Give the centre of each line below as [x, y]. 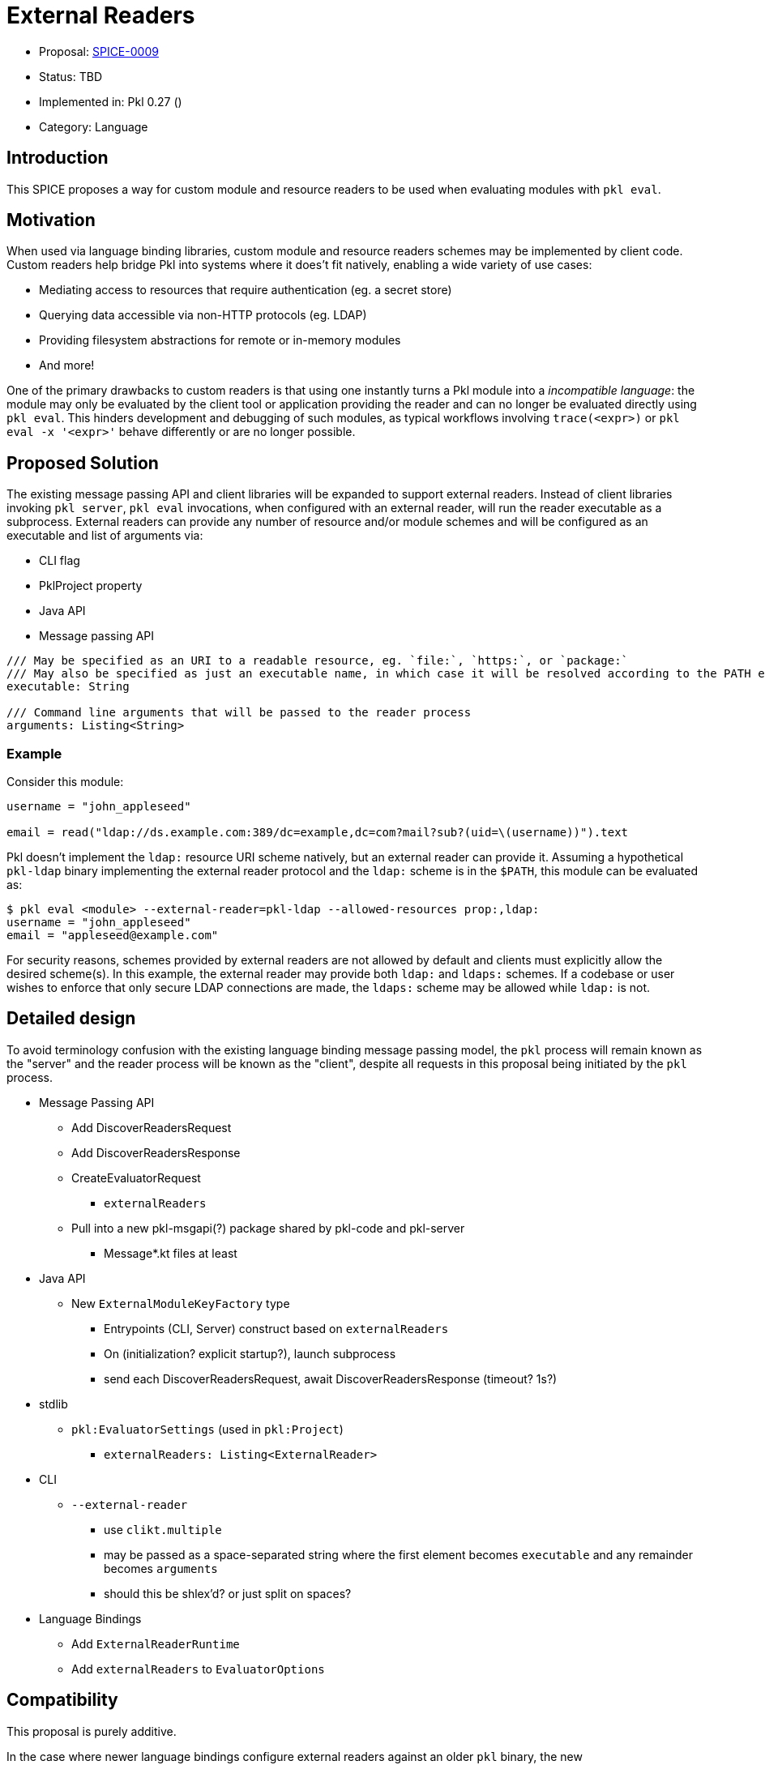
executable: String [68, 687]
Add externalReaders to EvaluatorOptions [198, 1669]
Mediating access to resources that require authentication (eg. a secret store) [246, 290]
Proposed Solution [83, 463]
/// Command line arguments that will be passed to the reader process [239, 713]
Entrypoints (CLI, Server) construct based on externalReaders [276, 1328]
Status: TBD [71, 76]
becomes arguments [161, 1568]
